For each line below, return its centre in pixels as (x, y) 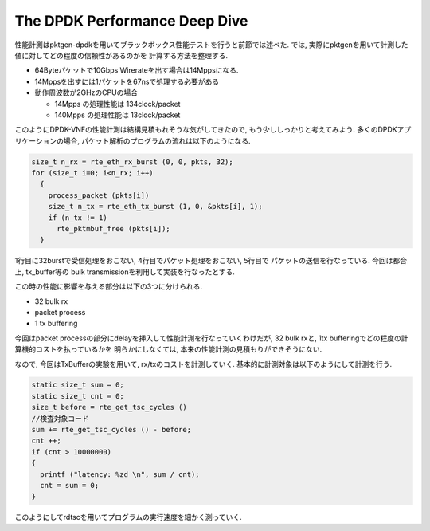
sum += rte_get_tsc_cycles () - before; (111, 430)
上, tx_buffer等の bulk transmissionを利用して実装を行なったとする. (125, 272)
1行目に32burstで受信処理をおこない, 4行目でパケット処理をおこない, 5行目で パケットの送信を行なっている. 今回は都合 (211, 261)
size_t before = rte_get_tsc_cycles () (109, 407)
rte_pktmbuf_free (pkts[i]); (113, 228)
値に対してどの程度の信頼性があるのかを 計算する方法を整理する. (121, 55)
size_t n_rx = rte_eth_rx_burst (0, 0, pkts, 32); (133, 162)
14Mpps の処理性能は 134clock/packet (117, 104)
